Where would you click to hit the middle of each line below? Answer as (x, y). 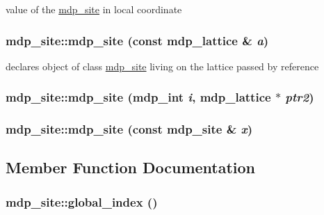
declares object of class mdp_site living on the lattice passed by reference (162, 66)
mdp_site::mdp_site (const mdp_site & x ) (129, 129)
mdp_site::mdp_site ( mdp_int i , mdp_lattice (138, 97)
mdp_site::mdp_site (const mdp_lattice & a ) (137, 40)
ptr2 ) (300, 97)
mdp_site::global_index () (82, 201)
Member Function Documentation (131, 167)
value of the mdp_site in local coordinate (94, 9)
